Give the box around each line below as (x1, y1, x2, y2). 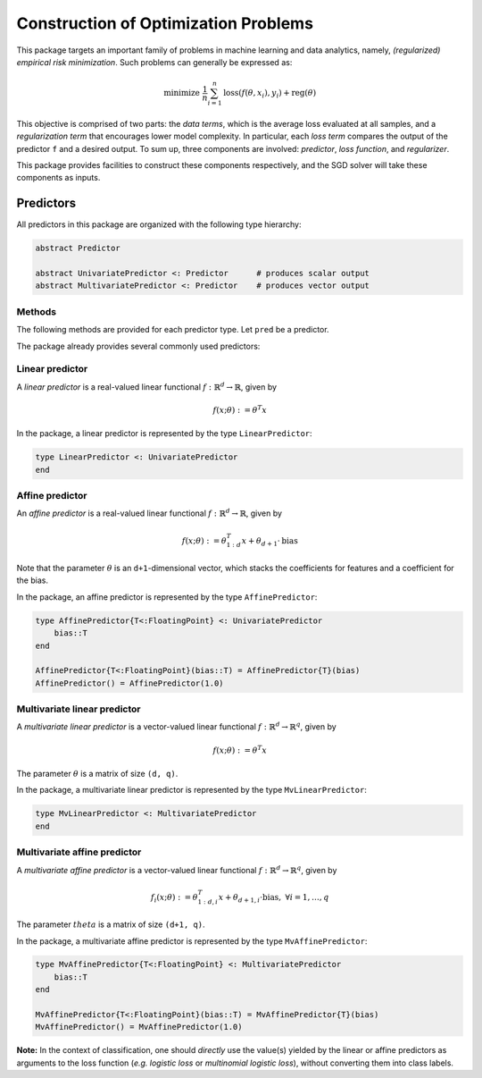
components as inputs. (16, 173, 101, 183)
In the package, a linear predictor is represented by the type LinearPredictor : (16, 428, 312, 439)
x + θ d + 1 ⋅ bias (241, 535, 298, 548)
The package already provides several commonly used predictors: (16, 341, 261, 351)
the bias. (16, 575, 49, 585)
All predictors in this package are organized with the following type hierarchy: (16, 219, 302, 230)
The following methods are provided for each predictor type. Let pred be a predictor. (16, 324, 329, 335)
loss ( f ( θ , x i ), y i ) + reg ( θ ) (223, 88, 317, 100)
